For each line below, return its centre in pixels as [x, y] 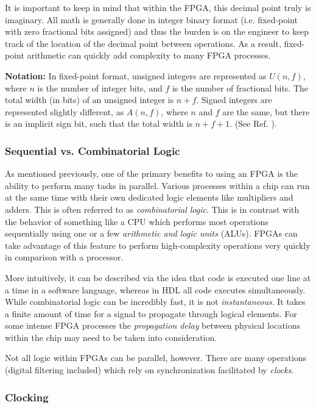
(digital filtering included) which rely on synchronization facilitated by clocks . [149, 370]
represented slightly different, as [65, 111]
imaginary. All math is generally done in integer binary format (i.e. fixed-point [151, 19]
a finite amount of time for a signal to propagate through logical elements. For [151, 313]
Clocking [27, 397]
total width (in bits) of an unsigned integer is [90, 100]
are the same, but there [266, 111]
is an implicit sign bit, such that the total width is [99, 123]
